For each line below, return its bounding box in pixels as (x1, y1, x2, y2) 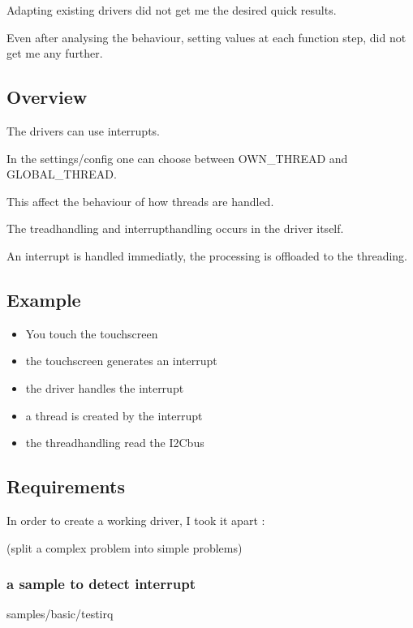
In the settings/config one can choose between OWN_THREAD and (6, 149, 348, 166)
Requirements (6, 474, 125, 499)
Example (6, 286, 81, 312)
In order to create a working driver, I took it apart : (6, 511, 265, 528)
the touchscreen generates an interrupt (25, 352, 217, 369)
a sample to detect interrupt (6, 574, 196, 594)
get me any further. (6, 45, 103, 62)
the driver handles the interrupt (25, 379, 184, 396)
